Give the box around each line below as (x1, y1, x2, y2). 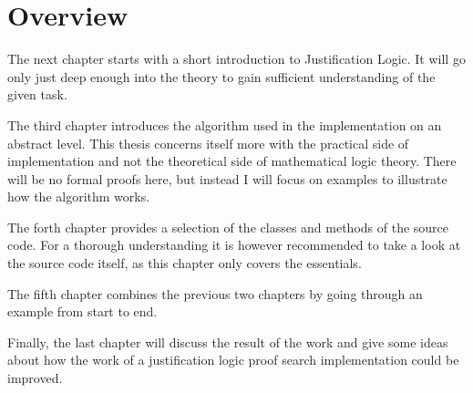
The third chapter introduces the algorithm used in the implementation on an (7, 115, 442, 134)
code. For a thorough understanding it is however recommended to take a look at (7, 235, 461, 254)
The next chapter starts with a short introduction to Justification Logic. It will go (7, 49, 466, 68)
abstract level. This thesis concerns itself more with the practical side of (7, 133, 409, 152)
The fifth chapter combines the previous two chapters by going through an (7, 284, 423, 303)
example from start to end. (7, 302, 158, 321)
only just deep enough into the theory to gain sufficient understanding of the (7, 67, 436, 86)
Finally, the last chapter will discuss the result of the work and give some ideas (7, 332, 448, 351)
